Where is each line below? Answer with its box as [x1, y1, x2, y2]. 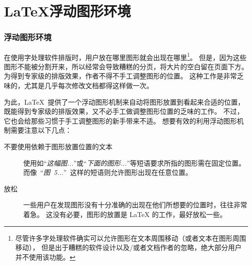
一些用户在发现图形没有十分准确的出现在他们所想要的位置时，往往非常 [23, 200, 247, 210]
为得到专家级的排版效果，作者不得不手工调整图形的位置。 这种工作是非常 [4, 71, 237, 81]
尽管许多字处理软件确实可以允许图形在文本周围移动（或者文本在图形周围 [15, 233, 246, 243]
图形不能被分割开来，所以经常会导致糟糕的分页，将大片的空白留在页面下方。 [4, 61, 248, 71]
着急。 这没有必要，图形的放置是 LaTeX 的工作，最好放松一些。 [23, 209, 227, 219]
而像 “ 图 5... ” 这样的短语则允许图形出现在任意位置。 [23, 167, 192, 177]
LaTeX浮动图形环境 [4, 1, 131, 21]
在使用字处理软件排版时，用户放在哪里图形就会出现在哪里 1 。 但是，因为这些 [4, 50, 247, 62]
